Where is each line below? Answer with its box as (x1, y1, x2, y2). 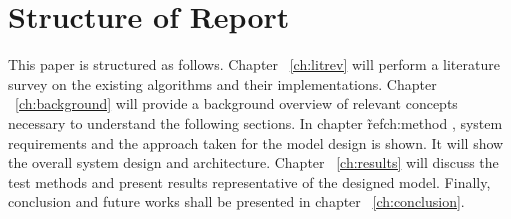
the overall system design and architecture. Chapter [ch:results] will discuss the (8, 152, 499, 173)
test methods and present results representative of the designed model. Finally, (8, 171, 491, 192)
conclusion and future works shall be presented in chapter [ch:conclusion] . (8, 191, 465, 212)
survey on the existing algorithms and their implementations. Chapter (8, 73, 437, 94)
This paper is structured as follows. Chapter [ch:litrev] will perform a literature (8, 54, 500, 75)
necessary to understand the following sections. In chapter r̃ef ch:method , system (8, 112, 503, 133)
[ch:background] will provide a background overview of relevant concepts (15, 93, 458, 114)
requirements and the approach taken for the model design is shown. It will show (8, 132, 504, 153)
